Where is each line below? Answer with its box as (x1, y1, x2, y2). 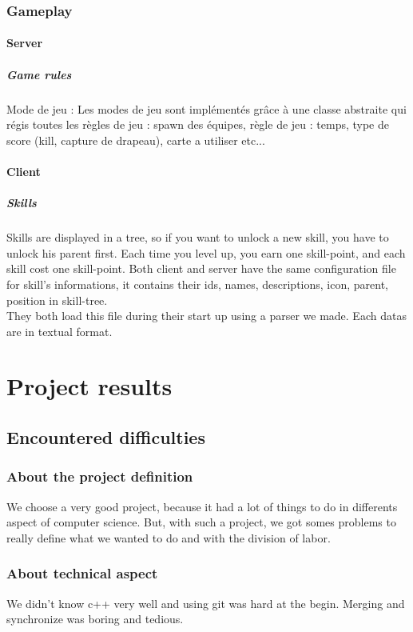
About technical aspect (6, 563, 158, 583)
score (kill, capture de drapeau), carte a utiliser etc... (6, 131, 265, 148)
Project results (6, 370, 173, 402)
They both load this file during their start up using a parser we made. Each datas (6, 307, 407, 324)
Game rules (6, 66, 72, 82)
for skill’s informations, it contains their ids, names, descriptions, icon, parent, (6, 275, 389, 292)
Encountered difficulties (6, 425, 205, 450)
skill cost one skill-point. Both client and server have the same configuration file (6, 260, 396, 277)
